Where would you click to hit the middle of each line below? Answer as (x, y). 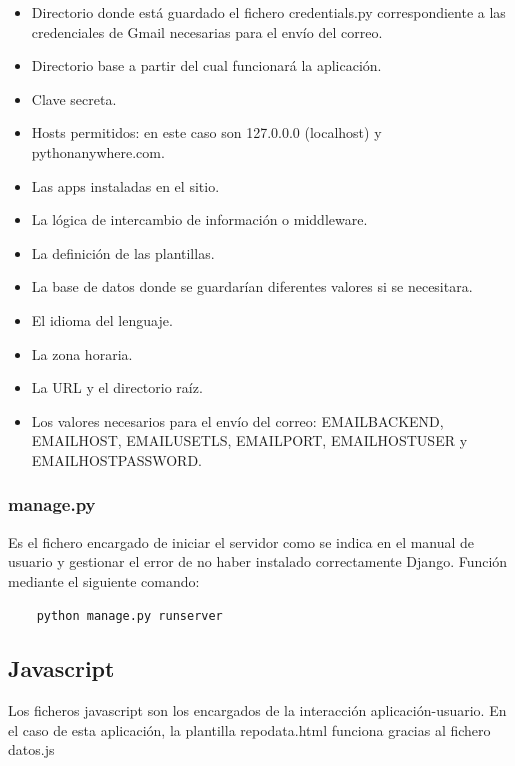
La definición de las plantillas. (123, 252)
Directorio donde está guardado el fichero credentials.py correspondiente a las (268, 12)
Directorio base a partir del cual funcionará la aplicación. (206, 65)
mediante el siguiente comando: (104, 580)
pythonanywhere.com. (98, 151)
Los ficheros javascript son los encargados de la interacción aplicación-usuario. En (257, 710)
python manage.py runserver (129, 615)
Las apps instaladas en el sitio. (125, 185)
